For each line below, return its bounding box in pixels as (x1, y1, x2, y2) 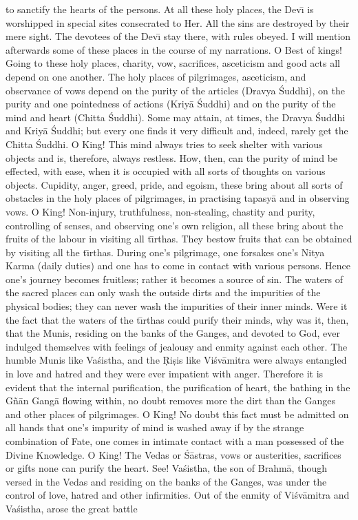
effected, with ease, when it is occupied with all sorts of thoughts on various (6, 164, 326, 178)
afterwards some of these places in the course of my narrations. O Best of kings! (6, 42, 343, 56)
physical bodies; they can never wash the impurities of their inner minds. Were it (6, 299, 348, 313)
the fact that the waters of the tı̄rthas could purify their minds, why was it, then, (6, 312, 349, 326)
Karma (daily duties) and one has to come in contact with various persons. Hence (6, 258, 350, 273)
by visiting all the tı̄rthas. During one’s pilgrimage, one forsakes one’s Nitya (6, 245, 325, 259)
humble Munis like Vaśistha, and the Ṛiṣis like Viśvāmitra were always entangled (6, 353, 347, 367)
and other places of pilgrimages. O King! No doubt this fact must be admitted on (6, 406, 349, 421)
